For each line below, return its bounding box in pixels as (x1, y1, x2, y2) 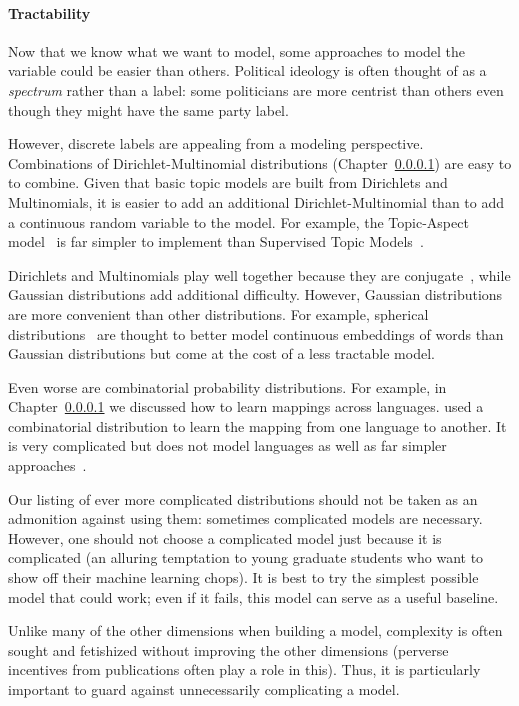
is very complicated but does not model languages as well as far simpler (8, 435, 447, 456)
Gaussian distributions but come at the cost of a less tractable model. (8, 343, 435, 364)
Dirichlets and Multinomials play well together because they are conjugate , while (8, 264, 511, 285)
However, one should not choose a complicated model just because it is (8, 527, 442, 548)
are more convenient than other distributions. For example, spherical (8, 303, 429, 324)
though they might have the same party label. (8, 99, 289, 120)
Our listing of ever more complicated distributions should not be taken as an (8, 488, 478, 509)
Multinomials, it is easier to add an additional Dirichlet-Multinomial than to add (8, 191, 505, 212)
